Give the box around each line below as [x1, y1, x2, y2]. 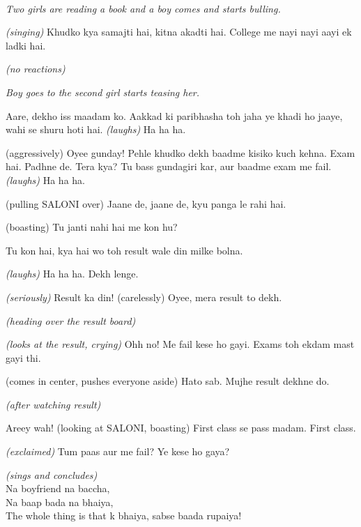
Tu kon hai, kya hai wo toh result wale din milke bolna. [6, 243, 243, 257]
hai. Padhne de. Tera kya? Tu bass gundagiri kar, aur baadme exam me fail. [6, 159, 332, 174]
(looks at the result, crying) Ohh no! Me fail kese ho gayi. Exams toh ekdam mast [6, 337, 355, 351]
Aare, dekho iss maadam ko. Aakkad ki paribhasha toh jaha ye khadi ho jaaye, [6, 108, 343, 123]
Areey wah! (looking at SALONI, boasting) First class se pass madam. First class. [6, 420, 356, 435]
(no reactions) [6, 61, 66, 76]
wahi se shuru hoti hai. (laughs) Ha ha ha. [6, 122, 186, 137]
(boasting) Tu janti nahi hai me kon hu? [6, 220, 178, 234]
